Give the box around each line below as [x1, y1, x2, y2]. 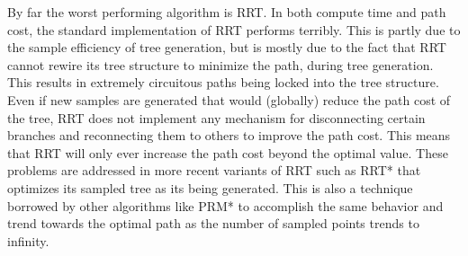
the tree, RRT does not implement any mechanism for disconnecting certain [7, 108, 426, 127]
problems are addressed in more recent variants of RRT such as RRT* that [7, 161, 421, 180]
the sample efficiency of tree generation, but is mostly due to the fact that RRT [7, 38, 446, 57]
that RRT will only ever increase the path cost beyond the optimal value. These [7, 143, 448, 162]
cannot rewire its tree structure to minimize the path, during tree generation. [7, 55, 434, 74]
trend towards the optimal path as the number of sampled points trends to [7, 214, 419, 233]
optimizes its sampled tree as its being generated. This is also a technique [7, 178, 413, 197]
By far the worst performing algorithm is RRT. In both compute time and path [7, 3, 446, 21]
